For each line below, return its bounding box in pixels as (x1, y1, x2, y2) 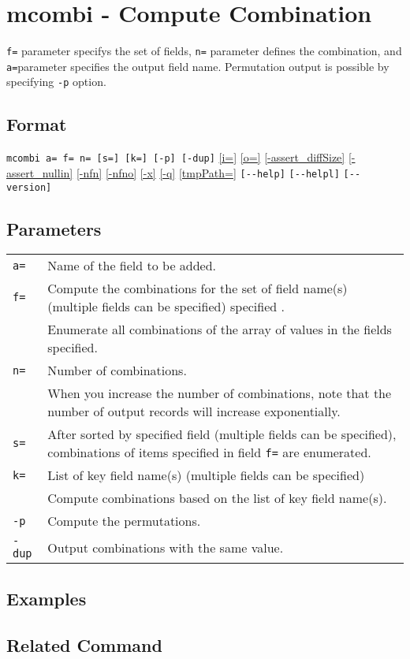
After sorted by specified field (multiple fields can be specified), (47, 425, 397, 444)
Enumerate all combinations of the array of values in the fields (47, 320, 392, 339)
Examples (6, 586, 87, 610)
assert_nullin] (6, 164, 73, 181)
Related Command (6, 632, 162, 657)
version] (6, 181, 52, 193)
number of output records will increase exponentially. (47, 402, 341, 421)
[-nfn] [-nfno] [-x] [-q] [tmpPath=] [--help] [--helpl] (76, 164, 340, 181)
